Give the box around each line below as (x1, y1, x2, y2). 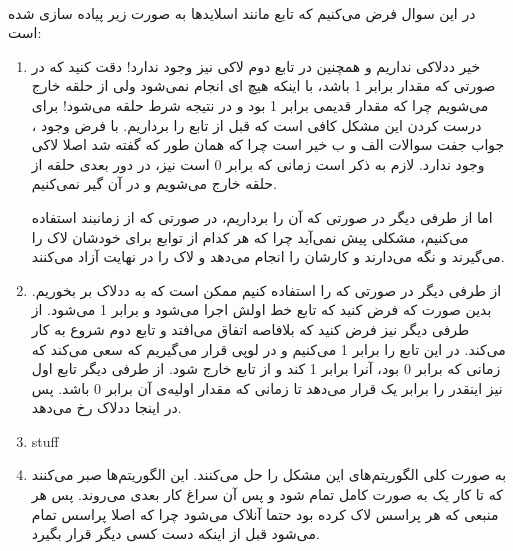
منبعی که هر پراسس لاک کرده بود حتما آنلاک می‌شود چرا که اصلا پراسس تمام (31, 503, 499, 524)
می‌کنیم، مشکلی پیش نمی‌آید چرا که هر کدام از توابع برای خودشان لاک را (31, 226, 469, 247)
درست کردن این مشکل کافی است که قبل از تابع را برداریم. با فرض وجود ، (31, 114, 482, 135)
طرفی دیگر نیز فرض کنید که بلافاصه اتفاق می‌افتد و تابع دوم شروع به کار (31, 318, 470, 339)
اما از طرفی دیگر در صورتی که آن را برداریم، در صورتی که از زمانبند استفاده (31, 206, 493, 227)
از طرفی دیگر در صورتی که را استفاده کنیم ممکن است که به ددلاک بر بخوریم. (31, 279, 502, 300)
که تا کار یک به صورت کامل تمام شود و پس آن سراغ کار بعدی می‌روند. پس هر (31, 484, 503, 505)
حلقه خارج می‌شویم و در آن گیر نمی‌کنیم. (31, 173, 277, 194)
